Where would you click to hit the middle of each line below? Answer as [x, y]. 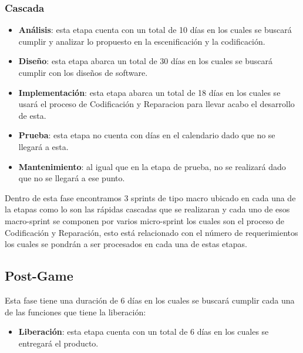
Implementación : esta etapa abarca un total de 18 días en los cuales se [149, 92]
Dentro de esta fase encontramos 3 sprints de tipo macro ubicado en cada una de [150, 197]
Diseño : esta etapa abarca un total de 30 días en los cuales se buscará [146, 61]
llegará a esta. [43, 146]
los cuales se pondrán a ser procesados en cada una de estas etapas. [126, 244]
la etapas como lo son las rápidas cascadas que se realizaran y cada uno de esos [147, 209]
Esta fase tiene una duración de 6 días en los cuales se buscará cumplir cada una [150, 300]
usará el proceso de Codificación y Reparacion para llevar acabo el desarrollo [156, 104]
